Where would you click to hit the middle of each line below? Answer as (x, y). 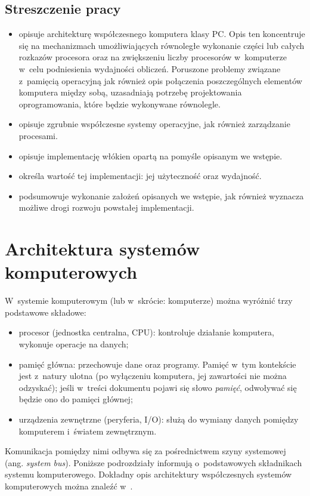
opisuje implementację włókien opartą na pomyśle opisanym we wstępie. (151, 155)
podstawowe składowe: (46, 312)
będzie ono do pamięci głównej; (76, 399)
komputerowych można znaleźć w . (69, 486)
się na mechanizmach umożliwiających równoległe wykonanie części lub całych (162, 45)
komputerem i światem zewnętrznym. (88, 431)
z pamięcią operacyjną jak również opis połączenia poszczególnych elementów (160, 80)
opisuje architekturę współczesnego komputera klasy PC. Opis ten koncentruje (162, 34)
